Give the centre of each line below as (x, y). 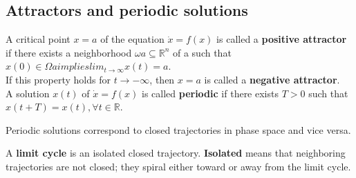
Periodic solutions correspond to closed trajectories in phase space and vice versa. (178, 129)
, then (162, 79)
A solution (28, 93)
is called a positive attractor (282, 39)
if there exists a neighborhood (69, 52)
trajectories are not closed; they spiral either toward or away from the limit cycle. (178, 166)
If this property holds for (58, 79)
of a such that (202, 52)
